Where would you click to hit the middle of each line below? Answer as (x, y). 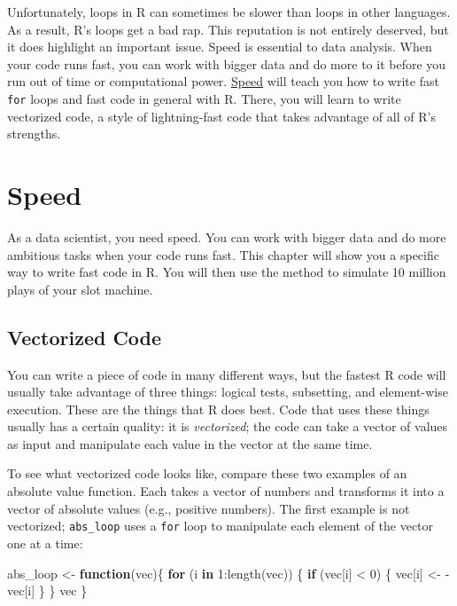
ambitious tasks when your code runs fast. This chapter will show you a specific (223, 254)
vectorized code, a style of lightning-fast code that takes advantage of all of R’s (221, 116)
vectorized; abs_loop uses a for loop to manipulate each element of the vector (221, 526)
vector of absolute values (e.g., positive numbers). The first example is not (209, 508)
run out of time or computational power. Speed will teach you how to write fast (223, 81)
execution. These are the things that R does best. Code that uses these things (218, 409)
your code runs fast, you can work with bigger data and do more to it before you (227, 63)
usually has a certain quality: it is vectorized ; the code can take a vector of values (228, 426)
